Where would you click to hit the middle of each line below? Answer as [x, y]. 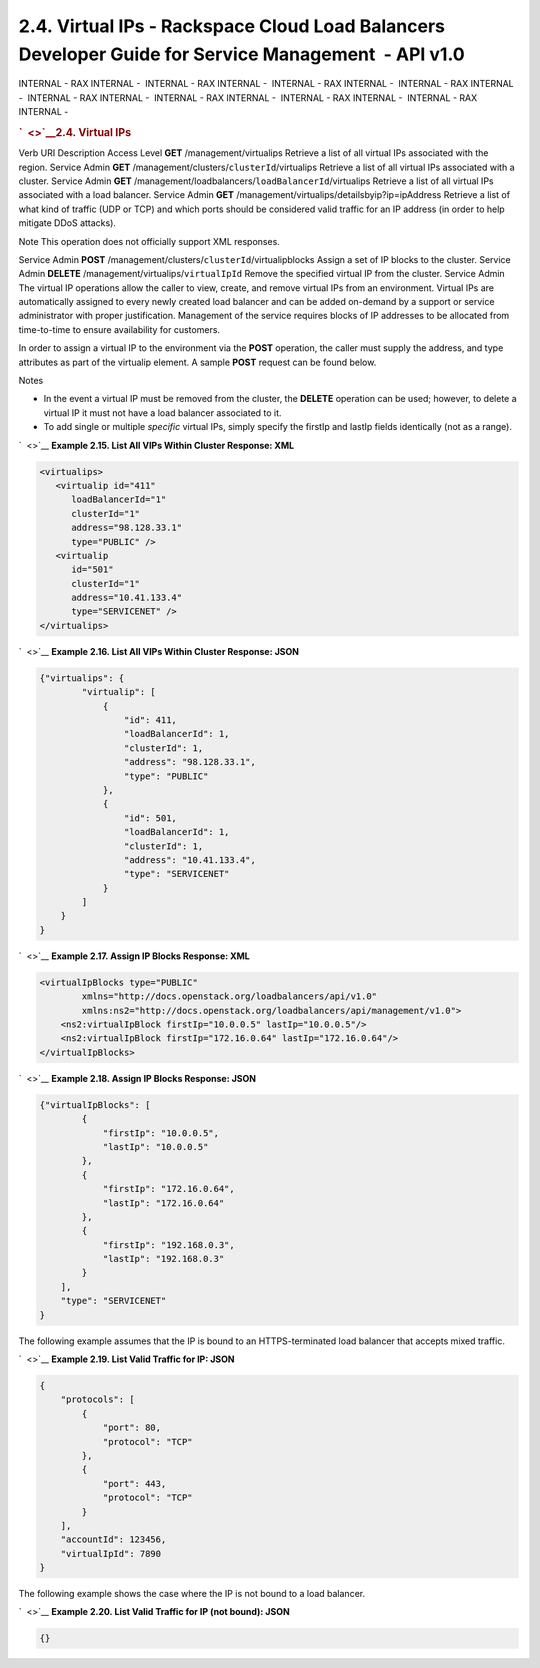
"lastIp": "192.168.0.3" [163, 1259]
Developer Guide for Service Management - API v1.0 [241, 54]
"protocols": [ [97, 1399]
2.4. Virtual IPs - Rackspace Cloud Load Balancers [231, 26]
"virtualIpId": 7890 [111, 1553]
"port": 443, [134, 1483]
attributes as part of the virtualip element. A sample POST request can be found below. [197, 362]
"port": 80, [132, 1428]
